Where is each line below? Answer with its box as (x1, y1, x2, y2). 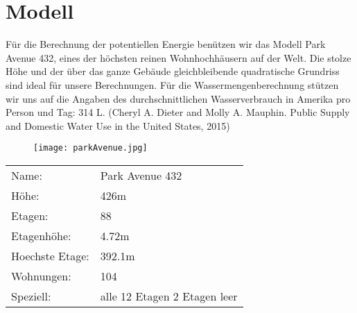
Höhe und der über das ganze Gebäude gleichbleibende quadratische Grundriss (6, 64, 340, 78)
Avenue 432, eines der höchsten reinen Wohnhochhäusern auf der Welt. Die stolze (6, 50, 351, 65)
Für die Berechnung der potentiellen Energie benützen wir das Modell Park (6, 37, 326, 51)
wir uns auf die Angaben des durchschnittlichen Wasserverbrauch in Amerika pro (6, 91, 351, 105)
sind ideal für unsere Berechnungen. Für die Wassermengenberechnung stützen (6, 77, 339, 92)
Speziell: (11, 287, 51, 304)
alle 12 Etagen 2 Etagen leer (100, 287, 238, 304)
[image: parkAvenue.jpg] (33, 143, 148, 153)
